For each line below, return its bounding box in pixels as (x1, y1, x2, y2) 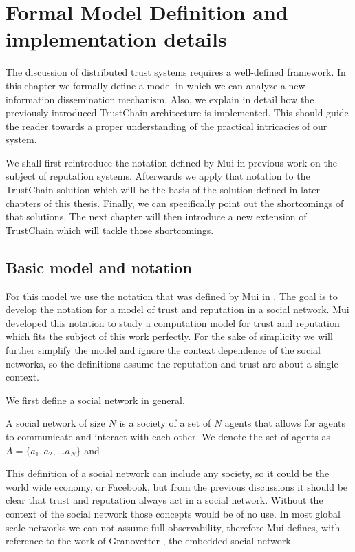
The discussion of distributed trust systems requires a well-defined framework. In (6, 65, 346, 79)
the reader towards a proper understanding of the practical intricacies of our (6, 118, 327, 133)
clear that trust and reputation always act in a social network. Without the (6, 493, 323, 507)
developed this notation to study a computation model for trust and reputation (6, 315, 340, 330)
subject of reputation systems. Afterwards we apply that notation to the (6, 169, 310, 183)
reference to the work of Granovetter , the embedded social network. (6, 533, 294, 548)
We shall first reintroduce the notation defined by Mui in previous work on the (6, 155, 337, 169)
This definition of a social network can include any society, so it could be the (6, 466, 330, 480)
